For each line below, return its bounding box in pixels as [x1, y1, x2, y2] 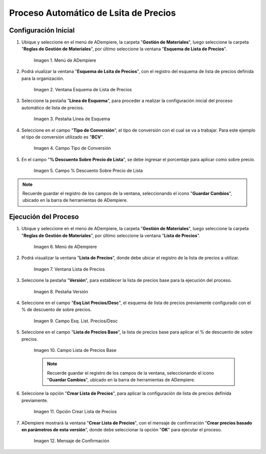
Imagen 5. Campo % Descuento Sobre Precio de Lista [33, 168, 143, 174]
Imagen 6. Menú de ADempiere [33, 244, 97, 249]
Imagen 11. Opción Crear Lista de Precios [33, 409, 117, 415]
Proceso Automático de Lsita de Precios [9, 7, 176, 18]
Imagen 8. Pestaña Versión [33, 288, 88, 294]
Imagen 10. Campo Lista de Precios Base [33, 347, 117, 353]
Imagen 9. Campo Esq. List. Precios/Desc [33, 318, 118, 324]
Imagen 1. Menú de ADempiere [33, 57, 96, 63]
